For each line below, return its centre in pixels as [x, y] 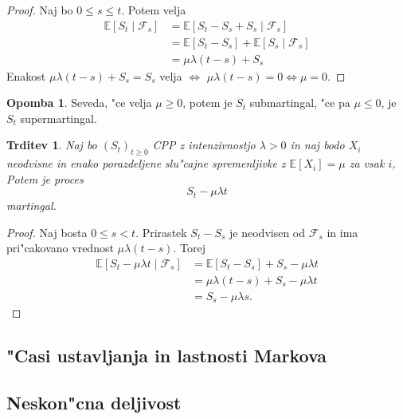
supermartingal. [59, 118]
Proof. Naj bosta [47, 232]
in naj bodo [317, 145]
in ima [342, 232]
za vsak [367, 163]
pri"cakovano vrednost [60, 248]
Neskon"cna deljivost [94, 402]
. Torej [189, 248]
